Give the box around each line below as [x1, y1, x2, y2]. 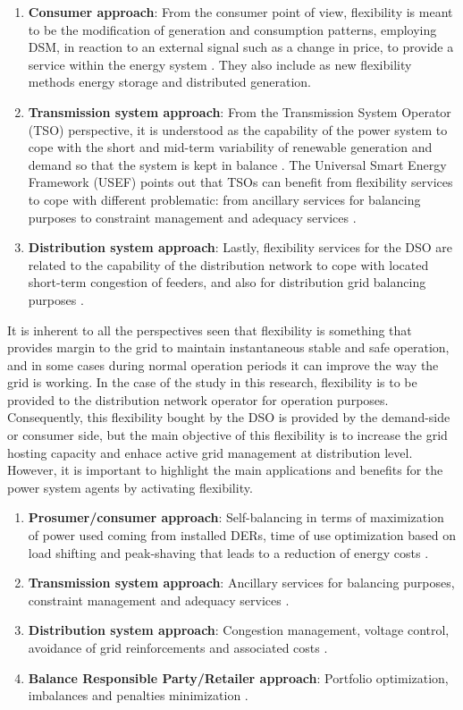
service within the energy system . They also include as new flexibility [28, 55, 412, 73]
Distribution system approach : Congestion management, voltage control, [28, 621, 450, 639]
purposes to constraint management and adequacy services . [28, 207, 357, 226]
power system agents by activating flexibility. [7, 478, 253, 496]
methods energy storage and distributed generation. [28, 72, 311, 91]
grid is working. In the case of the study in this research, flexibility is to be [7, 373, 417, 392]
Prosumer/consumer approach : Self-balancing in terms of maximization [28, 508, 444, 527]
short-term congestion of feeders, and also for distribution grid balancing [28, 273, 426, 292]
